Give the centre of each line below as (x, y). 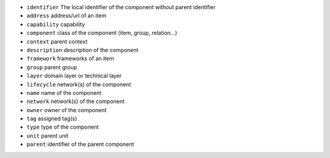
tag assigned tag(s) (52, 119)
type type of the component (63, 127)
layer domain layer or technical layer (74, 76)
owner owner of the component (67, 110)
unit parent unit (47, 135)
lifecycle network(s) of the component (79, 84)
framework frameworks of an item (70, 59)
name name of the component (64, 92)
